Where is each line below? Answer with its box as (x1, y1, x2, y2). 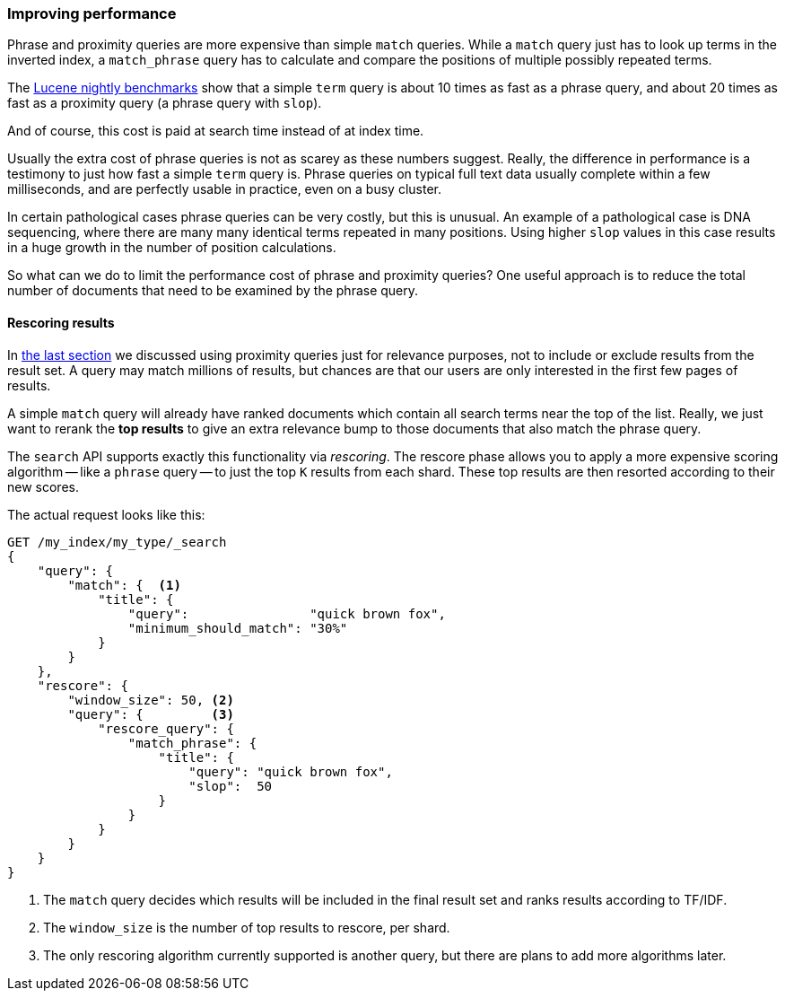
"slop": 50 (188, 778, 273, 793)
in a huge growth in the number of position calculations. (7, 240, 336, 256)
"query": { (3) (67, 706, 234, 722)
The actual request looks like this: (7, 506, 205, 522)
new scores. (7, 478, 79, 495)
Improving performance (7, 4, 177, 22)
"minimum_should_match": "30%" (127, 620, 348, 635)
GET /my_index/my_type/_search (7, 534, 227, 549)
